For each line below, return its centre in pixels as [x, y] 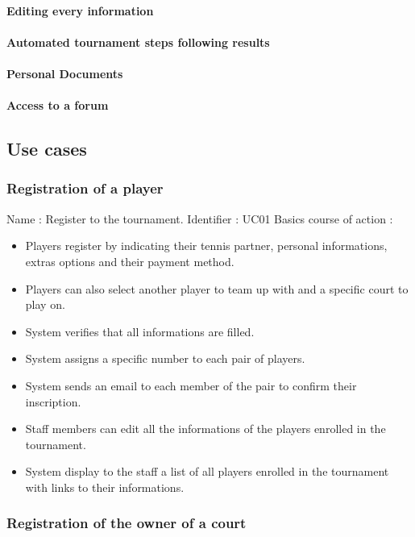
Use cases [47, 149]
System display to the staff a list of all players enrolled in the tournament [207, 471]
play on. [45, 304]
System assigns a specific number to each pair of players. [165, 358]
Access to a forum [58, 105]
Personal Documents [65, 73]
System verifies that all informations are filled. [140, 331]
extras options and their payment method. [130, 261]
